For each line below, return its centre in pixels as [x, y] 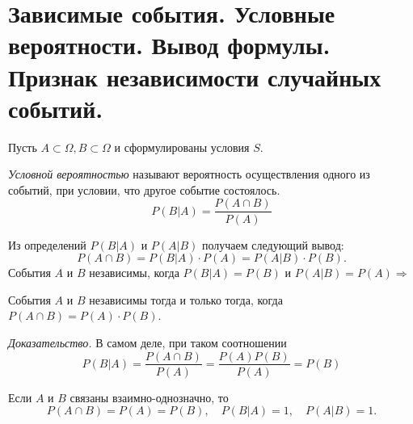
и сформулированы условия [182, 147]
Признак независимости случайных [195, 76]
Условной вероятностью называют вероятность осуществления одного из [189, 174]
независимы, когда [134, 273]
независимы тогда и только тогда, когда [186, 299]
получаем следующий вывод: [273, 244]
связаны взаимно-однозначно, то [149, 397]
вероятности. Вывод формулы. [169, 45]
